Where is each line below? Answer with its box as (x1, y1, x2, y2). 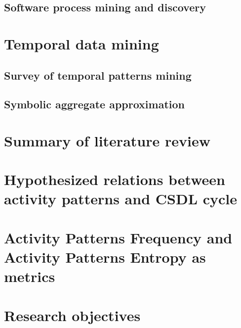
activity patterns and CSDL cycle (4, 188, 238, 209)
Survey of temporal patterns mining (4, 67, 192, 83)
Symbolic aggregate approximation (4, 96, 185, 112)
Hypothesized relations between (4, 169, 226, 189)
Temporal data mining (4, 33, 159, 53)
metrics (4, 266, 55, 286)
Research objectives (4, 305, 141, 325)
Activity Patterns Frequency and (4, 227, 233, 247)
